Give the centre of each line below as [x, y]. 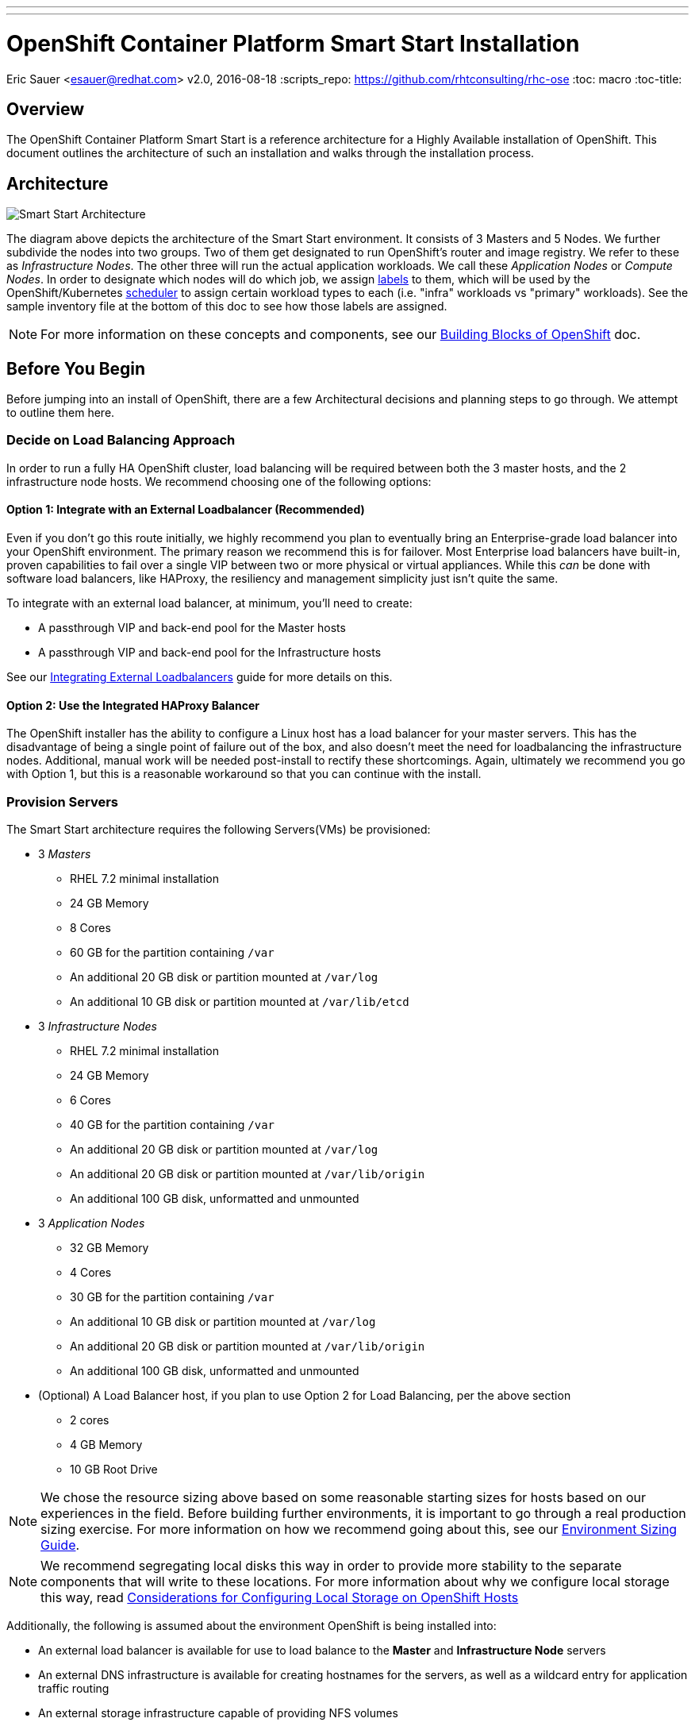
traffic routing [74, 1688]
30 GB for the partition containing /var [172, 1296]
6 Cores [90, 1100]
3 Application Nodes [92, 1223]
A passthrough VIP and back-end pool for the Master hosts [192, 628]
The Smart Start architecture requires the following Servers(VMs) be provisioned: [219, 829]
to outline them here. [61, 413]
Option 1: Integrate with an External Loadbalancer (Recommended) [186, 510]
